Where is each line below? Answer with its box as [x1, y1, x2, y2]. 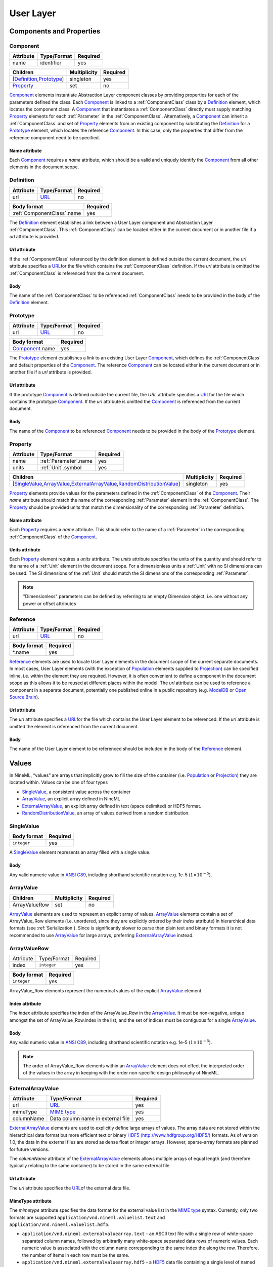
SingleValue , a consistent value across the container [22, 789, 131, 795]
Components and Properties [9, 27, 101, 35]
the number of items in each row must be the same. [22, 1252, 130, 1258]
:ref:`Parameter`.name [40, 457, 93, 464]
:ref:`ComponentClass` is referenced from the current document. [9, 270, 144, 276]
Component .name [12, 345, 56, 352]
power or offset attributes [23, 601, 76, 607]
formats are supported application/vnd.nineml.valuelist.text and [9, 1214, 165, 1220]
